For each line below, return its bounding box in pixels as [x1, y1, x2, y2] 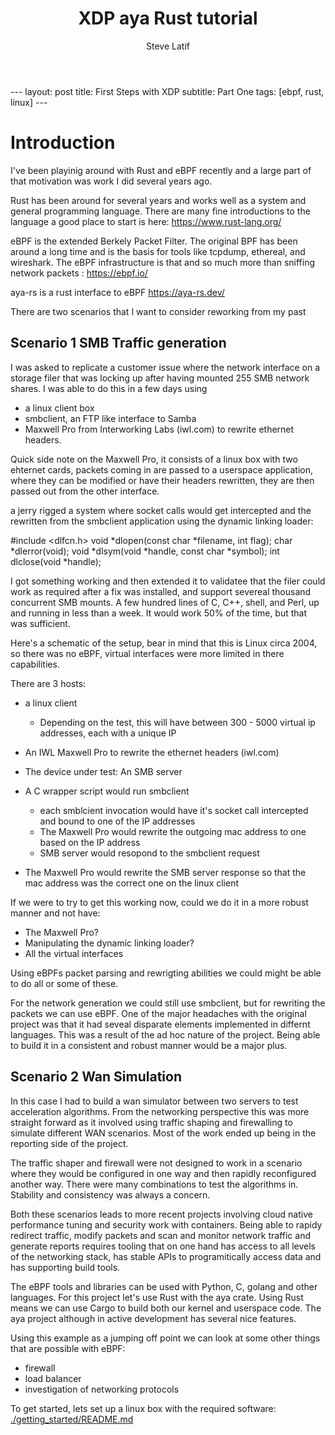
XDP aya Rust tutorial [78, 7, 258, 30]
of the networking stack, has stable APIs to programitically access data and [10, 1250, 322, 1262]
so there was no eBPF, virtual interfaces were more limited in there [10, 647, 285, 659]
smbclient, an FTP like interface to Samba [24, 412, 197, 424]
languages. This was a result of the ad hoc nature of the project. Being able [10, 1028, 321, 1041]
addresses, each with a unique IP [39, 727, 177, 739]
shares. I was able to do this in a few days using [10, 382, 208, 394]
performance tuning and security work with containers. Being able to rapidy [10, 1218, 323, 1231]
